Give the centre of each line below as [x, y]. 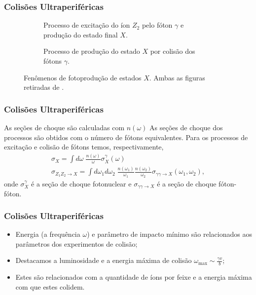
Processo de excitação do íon [87, 25]
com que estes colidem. [50, 286]
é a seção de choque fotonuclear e [81, 183]
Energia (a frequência [48, 234]
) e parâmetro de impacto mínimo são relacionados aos [169, 234]
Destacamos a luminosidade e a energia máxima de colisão [104, 260]
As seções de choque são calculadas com [64, 127]
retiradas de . [44, 87]
